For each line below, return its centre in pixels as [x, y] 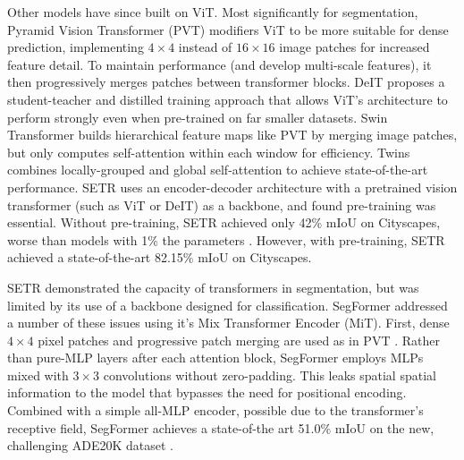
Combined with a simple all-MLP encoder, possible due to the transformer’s [215, 410]
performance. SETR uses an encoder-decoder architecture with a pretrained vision [232, 187]
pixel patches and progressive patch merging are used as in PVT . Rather [239, 340]
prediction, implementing [76, 47]
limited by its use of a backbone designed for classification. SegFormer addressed [228, 305]
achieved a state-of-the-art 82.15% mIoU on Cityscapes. [160, 257]
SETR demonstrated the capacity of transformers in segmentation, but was [213, 287]
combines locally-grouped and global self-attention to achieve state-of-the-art [218, 170]
